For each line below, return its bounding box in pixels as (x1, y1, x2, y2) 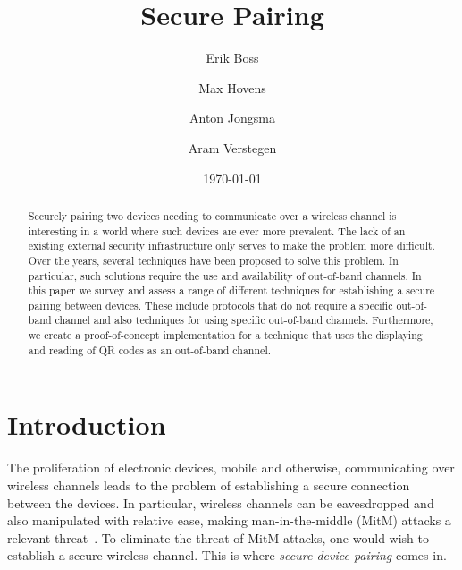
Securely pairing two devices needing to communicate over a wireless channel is (28, 208, 397, 223)
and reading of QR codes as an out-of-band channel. (28, 342, 271, 357)
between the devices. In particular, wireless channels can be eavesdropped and (7, 493, 434, 512)
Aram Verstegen (188, 138, 277, 157)
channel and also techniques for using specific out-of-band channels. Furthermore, (55, 312, 433, 328)
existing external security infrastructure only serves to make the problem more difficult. (28, 238, 435, 253)
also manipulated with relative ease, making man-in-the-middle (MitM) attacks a (7, 511, 451, 530)
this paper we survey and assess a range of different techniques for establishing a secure (28, 283, 435, 298)
